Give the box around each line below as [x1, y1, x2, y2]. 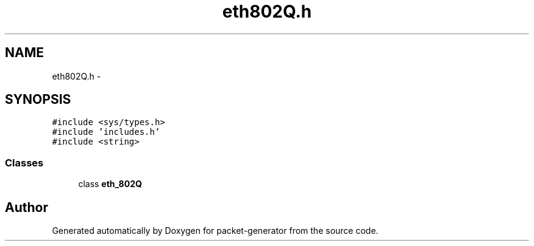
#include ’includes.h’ [52, 127, 160, 137]
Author [5, 199, 48, 215]
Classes [5, 156, 44, 169]
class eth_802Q [78, 179, 142, 190]
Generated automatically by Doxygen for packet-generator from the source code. [52, 225, 379, 236]
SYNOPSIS [5, 92, 71, 108]
